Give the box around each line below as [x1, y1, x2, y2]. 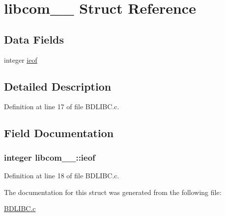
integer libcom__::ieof [4, 151, 95, 163]
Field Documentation [4, 125, 114, 141]
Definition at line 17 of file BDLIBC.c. [4, 101, 119, 112]
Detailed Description [4, 78, 112, 94]
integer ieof [4, 54, 37, 65]
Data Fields [4, 31, 64, 47]
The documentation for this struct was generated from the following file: [4, 187, 222, 197]
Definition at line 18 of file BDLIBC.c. [4, 170, 119, 180]
